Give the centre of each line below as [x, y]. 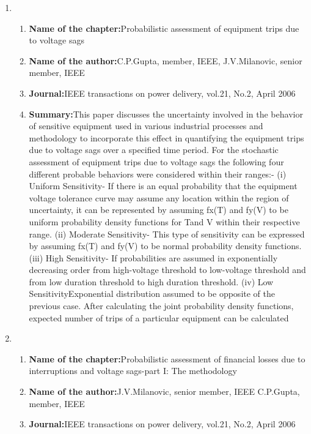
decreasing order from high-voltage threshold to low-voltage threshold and [167, 270]
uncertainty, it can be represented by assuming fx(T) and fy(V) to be [159, 210]
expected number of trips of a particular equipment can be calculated [159, 317]
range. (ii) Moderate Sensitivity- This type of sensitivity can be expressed [167, 234]
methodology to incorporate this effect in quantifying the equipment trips [166, 137]
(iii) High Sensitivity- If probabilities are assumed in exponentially [153, 257]
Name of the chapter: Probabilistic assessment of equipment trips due [164, 28]
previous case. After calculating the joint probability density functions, [161, 306]
